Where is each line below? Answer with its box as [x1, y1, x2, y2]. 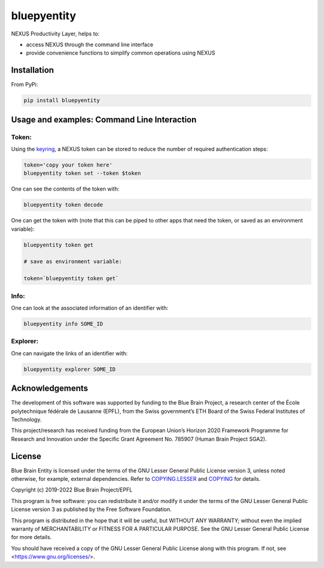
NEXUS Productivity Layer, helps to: [11, 30, 100, 37]
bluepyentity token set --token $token [23, 170, 141, 177]
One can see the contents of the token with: [11, 185, 119, 192]
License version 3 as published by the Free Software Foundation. [11, 505, 172, 513]
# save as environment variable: [23, 258, 122, 265]
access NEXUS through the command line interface [26, 41, 154, 48]
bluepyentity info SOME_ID [23, 320, 103, 327]
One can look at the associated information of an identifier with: [11, 304, 169, 311]
